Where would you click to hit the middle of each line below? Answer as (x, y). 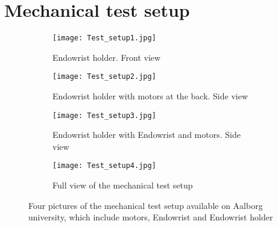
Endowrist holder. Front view (107, 57)
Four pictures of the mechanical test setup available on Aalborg (146, 205)
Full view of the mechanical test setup (123, 185)
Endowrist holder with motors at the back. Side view (150, 96)
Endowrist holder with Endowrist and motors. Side (147, 135)
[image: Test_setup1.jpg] (104, 38)
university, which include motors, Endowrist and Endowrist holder (151, 217)
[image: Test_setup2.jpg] (104, 77)
